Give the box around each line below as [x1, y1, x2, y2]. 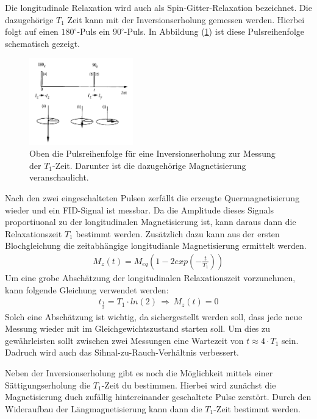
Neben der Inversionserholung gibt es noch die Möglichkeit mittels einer [5, 367, 273, 379]
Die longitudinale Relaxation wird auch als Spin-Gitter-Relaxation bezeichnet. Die [5, 1, 312, 13]
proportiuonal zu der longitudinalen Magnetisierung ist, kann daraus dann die [5, 215, 296, 228]
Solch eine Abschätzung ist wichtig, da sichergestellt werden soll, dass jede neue [5, 310, 302, 323]
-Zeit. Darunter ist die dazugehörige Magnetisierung [52, 159, 246, 171]
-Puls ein [77, 25, 110, 38]
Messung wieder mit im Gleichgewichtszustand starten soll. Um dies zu [5, 322, 271, 335]
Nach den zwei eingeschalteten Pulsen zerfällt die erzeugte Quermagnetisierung [5, 191, 300, 204]
